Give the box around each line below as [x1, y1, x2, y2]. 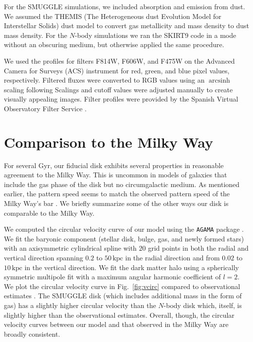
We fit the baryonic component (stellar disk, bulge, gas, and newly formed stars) [4, 233, 244, 243]
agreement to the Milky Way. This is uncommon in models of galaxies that [4, 170, 227, 180]
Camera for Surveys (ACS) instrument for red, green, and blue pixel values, [4, 65, 230, 75]
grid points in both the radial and [148, 243, 249, 253]
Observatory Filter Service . [4, 103, 87, 113]
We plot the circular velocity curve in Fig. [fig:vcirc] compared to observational [4, 281, 240, 291]
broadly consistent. [4, 328, 60, 339]
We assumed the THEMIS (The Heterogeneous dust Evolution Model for [4, 11, 221, 21]
